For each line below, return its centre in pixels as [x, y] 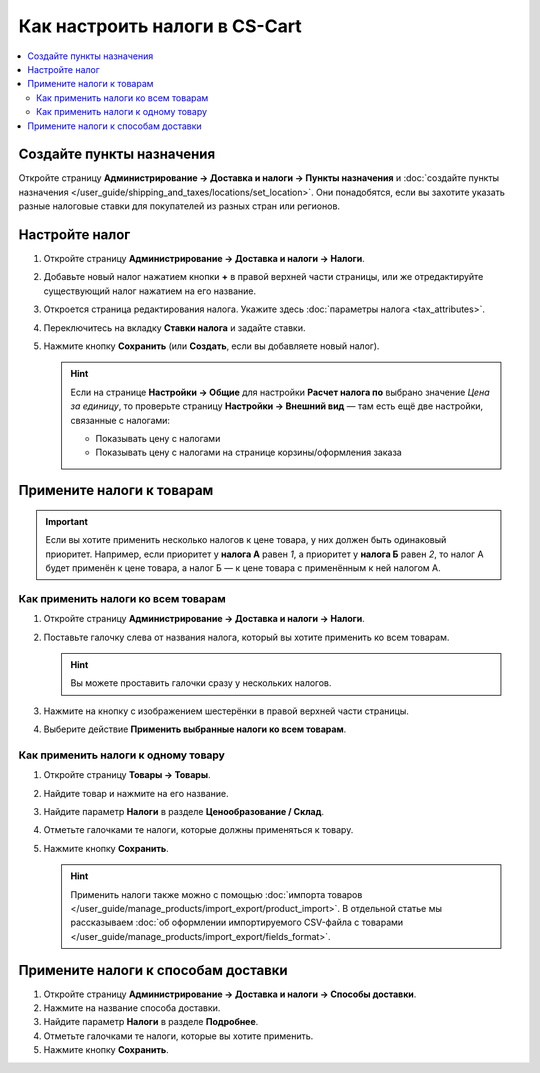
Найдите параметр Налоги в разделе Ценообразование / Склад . [184, 811]
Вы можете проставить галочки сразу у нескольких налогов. [201, 683]
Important [67, 521]
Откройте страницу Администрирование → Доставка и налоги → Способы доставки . [230, 994]
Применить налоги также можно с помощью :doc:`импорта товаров [216, 894]
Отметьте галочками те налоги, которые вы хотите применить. [178, 1036]
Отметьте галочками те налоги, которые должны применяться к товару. [198, 830]
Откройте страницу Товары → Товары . [127, 775]
